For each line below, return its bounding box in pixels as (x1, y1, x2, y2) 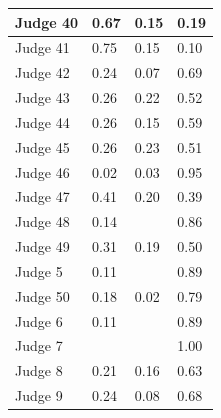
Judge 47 (15, 186, 70, 207)
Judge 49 (15, 236, 70, 257)
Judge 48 (15, 211, 70, 232)
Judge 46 (15, 161, 70, 182)
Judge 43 (15, 87, 70, 108)
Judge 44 (15, 111, 70, 132)
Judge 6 (15, 310, 63, 331)
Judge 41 (15, 37, 70, 58)
